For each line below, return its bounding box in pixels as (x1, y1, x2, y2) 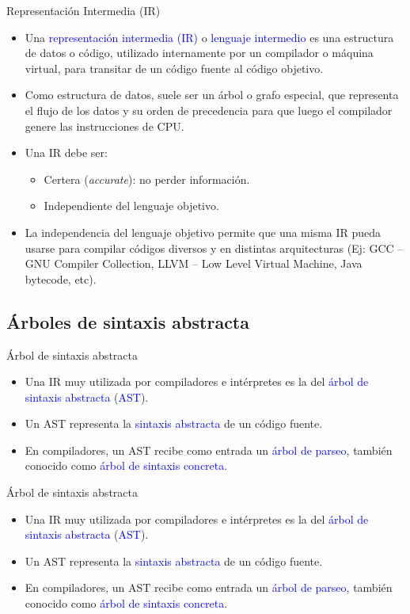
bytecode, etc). (25, 270, 97, 287)
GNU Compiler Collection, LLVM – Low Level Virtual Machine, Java (25, 255, 363, 272)
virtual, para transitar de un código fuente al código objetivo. (25, 59, 324, 76)
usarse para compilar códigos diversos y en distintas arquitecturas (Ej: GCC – (25, 239, 404, 256)
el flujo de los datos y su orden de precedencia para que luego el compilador (25, 101, 393, 118)
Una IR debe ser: (25, 144, 108, 161)
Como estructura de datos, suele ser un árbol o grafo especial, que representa (25, 86, 399, 103)
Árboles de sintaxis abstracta (6, 309, 249, 334)
